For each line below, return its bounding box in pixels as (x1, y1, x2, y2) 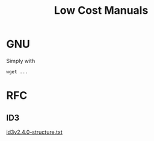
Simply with (6, 57, 35, 64)
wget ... (6, 68, 28, 75)
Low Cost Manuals (54, 4, 149, 17)
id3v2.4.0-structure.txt (6, 128, 63, 136)
